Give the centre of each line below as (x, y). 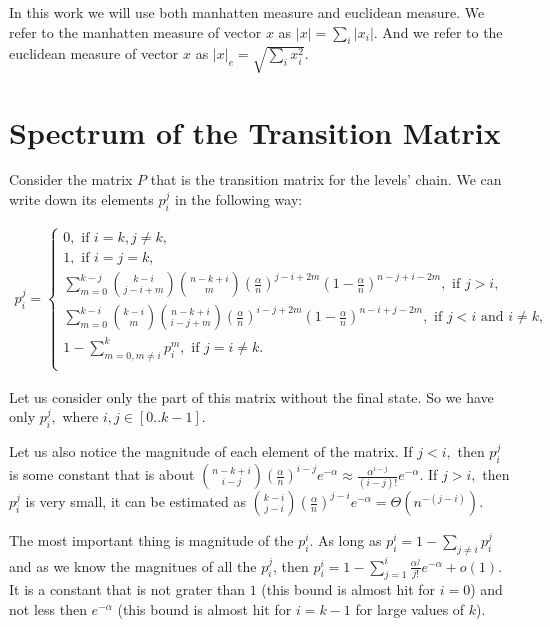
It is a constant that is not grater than (127, 589)
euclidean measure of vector (94, 53)
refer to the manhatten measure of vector (135, 31)
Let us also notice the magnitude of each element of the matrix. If (211, 451)
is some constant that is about (102, 474)
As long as (349, 540)
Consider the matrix (71, 179)
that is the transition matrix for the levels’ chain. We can (326, 179)
